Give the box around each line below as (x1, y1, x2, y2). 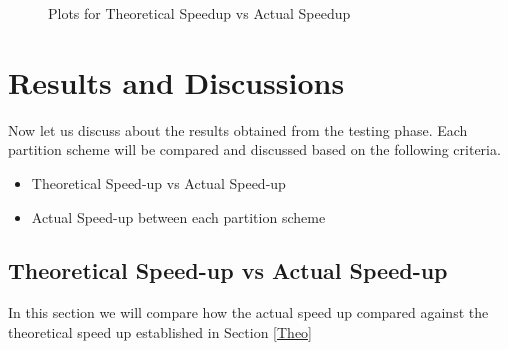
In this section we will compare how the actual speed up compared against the (8, 302, 489, 323)
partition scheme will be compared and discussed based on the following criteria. (8, 139, 501, 160)
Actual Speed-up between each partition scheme (31, 206, 326, 227)
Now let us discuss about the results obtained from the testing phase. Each (8, 119, 468, 140)
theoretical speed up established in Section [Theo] (8, 321, 313, 342)
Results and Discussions (8, 61, 345, 102)
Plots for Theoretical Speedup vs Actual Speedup (48, 3, 351, 23)
